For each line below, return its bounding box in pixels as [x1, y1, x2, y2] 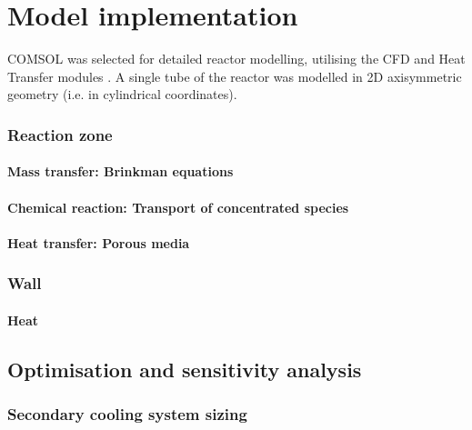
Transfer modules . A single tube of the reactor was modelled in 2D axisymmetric [7, 66, 462, 85]
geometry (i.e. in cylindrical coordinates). [7, 85, 237, 104]
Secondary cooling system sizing [7, 403, 247, 425]
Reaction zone [7, 123, 113, 145]
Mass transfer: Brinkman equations [7, 162, 234, 181]
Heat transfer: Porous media [7, 233, 190, 252]
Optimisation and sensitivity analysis [7, 355, 362, 383]
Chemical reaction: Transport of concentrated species [7, 197, 349, 216]
